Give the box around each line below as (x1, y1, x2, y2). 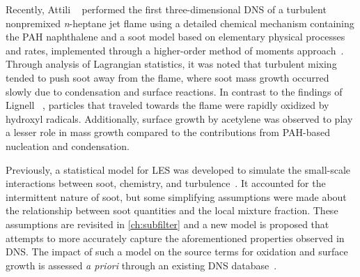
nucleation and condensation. (6, 138, 130, 153)
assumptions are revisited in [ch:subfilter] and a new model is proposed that (6, 216, 329, 231)
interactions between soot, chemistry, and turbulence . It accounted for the (6, 176, 326, 190)
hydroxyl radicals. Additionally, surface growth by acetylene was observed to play (6, 111, 353, 126)
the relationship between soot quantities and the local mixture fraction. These (6, 203, 338, 218)
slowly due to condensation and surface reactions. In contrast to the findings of (6, 84, 343, 98)
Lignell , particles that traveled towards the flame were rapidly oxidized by (6, 98, 329, 112)
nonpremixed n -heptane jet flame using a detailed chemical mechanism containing (6, 15, 354, 30)
